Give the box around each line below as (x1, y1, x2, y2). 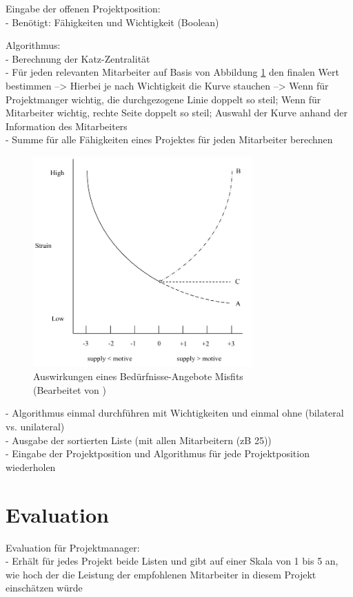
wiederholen (6, 459, 56, 474)
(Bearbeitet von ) (33, 382, 107, 397)
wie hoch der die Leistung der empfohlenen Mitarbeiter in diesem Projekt (6, 567, 316, 581)
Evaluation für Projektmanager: (6, 540, 140, 554)
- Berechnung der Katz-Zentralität (6, 51, 150, 65)
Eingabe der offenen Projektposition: (6, 1, 161, 15)
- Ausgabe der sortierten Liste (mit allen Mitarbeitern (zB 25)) (6, 432, 272, 447)
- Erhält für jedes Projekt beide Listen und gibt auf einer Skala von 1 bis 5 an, (6, 554, 339, 568)
